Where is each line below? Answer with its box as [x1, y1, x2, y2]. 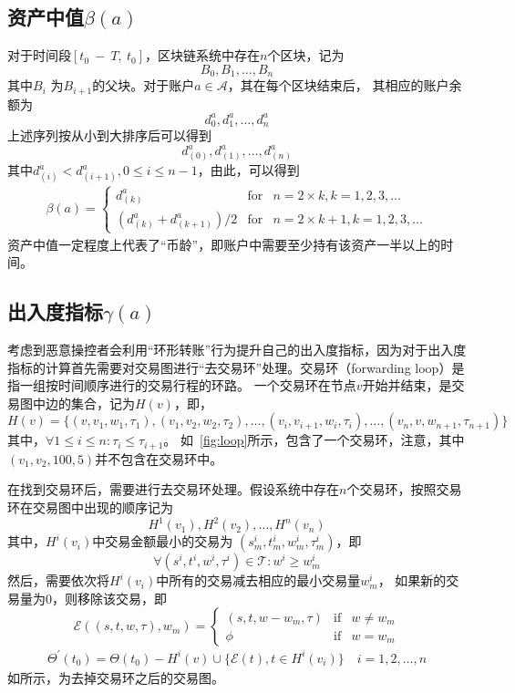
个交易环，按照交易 [346, 480, 462, 499]
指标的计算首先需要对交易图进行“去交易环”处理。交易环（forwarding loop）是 [7, 357, 465, 377]
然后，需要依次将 [7, 571, 109, 590]
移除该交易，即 [77, 588, 167, 607]
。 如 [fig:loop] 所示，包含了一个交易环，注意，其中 [163, 430, 465, 450]
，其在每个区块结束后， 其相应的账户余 [227, 76, 462, 95]
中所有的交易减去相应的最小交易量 [156, 571, 361, 590]
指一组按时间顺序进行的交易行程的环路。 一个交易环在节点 [7, 376, 356, 395]
